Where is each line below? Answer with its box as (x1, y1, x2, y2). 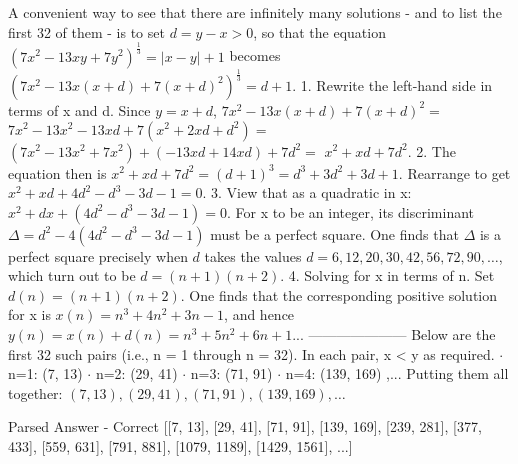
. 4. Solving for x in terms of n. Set (280, 265, 495, 286)
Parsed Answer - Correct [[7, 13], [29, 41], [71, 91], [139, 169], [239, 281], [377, (8, 416, 482, 437)
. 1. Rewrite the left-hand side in (292, 74, 493, 95)
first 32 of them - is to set (8, 21, 165, 42)
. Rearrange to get (398, 162, 511, 183)
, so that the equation (253, 21, 386, 42)
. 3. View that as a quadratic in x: (202, 182, 412, 203)
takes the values (204, 245, 302, 266)
